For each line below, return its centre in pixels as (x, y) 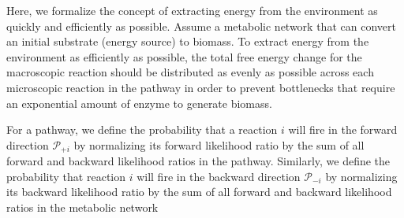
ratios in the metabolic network (82, 207)
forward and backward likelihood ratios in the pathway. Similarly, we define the (198, 161)
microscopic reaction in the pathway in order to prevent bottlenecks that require (201, 87)
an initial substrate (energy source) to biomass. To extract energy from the (188, 41)
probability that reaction (66, 176)
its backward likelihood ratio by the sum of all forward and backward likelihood (199, 192)
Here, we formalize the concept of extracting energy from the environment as (192, 10)
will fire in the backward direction (219, 176)
